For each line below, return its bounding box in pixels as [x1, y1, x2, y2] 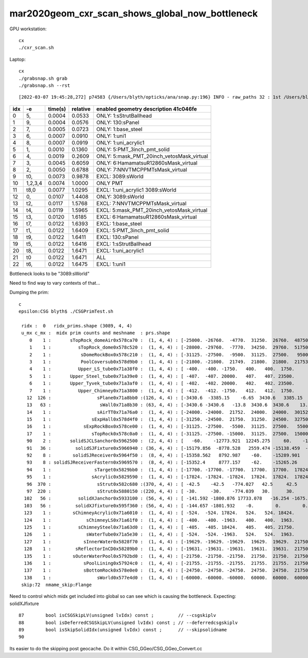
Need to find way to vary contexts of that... [9, 280, 100, 286]
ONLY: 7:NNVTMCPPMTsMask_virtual [96, 166, 187, 173]
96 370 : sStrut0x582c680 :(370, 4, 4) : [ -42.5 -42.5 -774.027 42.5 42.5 [26, 481, 298, 487]
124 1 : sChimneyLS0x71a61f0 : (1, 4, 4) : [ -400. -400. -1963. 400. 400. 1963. [24, 517, 295, 523]
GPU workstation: [9, 26, 47, 32]
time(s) [48, 105, 66, 113]
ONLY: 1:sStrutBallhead [96, 112, 152, 119]
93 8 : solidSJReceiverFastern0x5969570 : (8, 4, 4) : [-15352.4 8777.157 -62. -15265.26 [26, 460, 298, 465]
